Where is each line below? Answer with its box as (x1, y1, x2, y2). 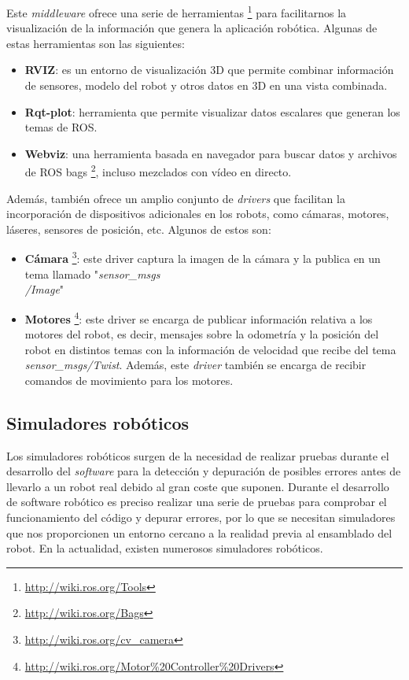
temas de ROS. (24, 119, 98, 135)
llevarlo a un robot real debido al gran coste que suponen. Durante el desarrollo (6, 478, 389, 494)
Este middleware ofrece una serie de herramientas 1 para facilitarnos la (6, 2, 347, 20)
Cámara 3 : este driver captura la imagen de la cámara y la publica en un (24, 248, 381, 267)
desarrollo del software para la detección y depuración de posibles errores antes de (6, 463, 401, 479)
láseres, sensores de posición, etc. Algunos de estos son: (6, 220, 271, 237)
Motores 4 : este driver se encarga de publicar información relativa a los (24, 308, 373, 327)
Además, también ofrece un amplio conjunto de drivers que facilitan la (6, 190, 345, 206)
